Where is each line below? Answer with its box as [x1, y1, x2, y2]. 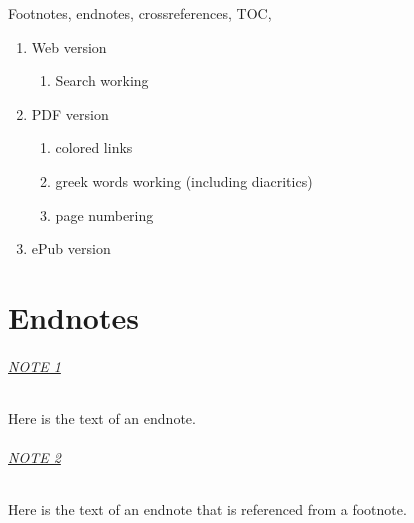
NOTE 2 [8, 447, 61, 468]
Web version [31, 36, 107, 57]
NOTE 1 [8, 355, 61, 376]
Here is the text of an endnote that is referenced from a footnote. [8, 499, 407, 520]
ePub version [31, 238, 111, 259]
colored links [55, 137, 133, 158]
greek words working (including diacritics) [55, 170, 313, 191]
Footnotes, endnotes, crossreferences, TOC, [8, 3, 272, 23]
